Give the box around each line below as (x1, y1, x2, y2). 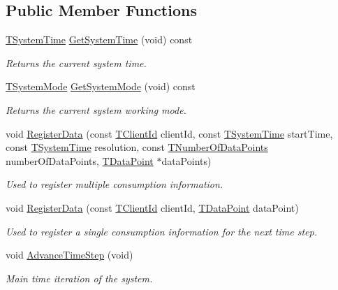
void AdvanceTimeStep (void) (6, 247, 133, 262)
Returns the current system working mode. (6, 102, 186, 117)
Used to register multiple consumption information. (6, 177, 223, 191)
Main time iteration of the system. (6, 270, 153, 285)
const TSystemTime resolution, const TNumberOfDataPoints (6, 140, 268, 154)
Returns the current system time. (6, 55, 147, 70)
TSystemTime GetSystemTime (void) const (6, 32, 193, 47)
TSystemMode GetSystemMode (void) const (6, 79, 196, 94)
